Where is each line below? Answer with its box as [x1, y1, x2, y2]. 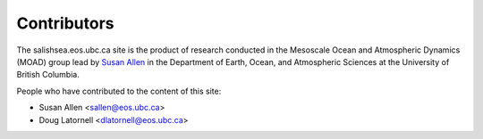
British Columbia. [16, 69, 80, 80]
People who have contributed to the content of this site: [16, 86, 222, 96]
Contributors [16, 13, 115, 33]
